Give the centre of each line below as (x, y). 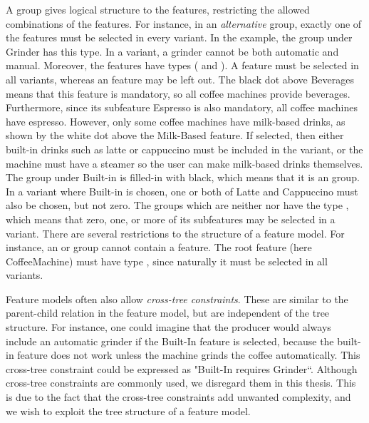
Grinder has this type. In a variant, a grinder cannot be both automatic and (172, 51)
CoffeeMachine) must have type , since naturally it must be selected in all (167, 261)
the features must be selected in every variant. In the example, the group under (179, 37)
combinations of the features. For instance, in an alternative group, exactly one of (184, 23)
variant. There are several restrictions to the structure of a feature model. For (175, 233)
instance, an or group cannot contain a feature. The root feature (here (159, 247)
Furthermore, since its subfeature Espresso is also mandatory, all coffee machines (182, 107)
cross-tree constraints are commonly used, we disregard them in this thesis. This (181, 383)
